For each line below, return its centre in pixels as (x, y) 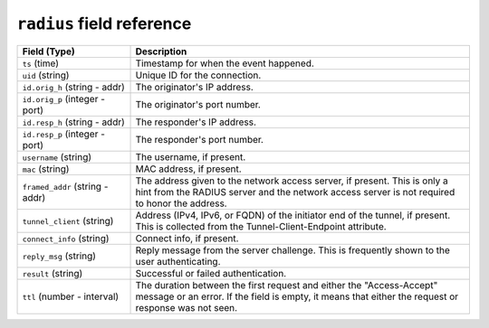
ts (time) (40, 63)
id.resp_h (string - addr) (74, 122)
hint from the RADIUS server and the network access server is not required (295, 192)
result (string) (53, 273)
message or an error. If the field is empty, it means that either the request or (297, 296)
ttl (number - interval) (71, 296)
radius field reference (104, 23)
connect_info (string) (66, 238)
